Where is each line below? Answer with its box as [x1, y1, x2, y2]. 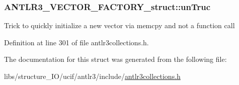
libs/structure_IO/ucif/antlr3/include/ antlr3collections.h [4, 71, 181, 81]
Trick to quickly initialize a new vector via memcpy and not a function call [4, 20, 235, 31]
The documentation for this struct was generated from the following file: [4, 54, 227, 64]
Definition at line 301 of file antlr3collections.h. [4, 37, 149, 47]
